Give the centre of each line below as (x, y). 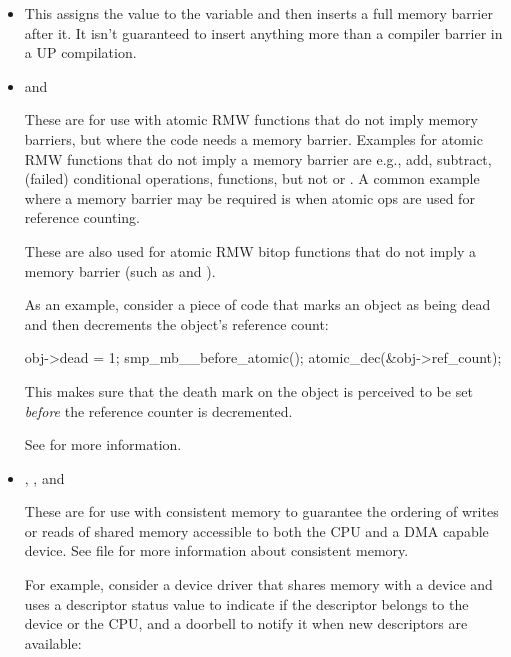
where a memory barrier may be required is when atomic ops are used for (249, 197)
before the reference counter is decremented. (158, 410)
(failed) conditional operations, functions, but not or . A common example (252, 178)
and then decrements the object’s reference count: (176, 323)
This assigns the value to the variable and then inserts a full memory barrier (258, 13)
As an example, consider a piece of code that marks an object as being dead (257, 304)
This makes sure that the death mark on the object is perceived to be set (248, 390)
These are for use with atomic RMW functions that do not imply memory (251, 119)
